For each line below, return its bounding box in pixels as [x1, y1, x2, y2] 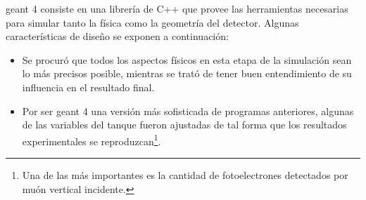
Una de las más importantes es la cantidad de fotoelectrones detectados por [22, 168, 348, 182]
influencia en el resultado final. [22, 79, 155, 94]
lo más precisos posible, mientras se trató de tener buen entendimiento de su [22, 66, 352, 81]
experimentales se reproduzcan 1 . [22, 131, 161, 148]
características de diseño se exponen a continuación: [6, 29, 229, 44]
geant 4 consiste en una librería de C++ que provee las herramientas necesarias [6, 1, 348, 15]
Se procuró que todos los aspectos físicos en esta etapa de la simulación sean [22, 52, 352, 67]
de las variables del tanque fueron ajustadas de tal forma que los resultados [22, 117, 347, 132]
